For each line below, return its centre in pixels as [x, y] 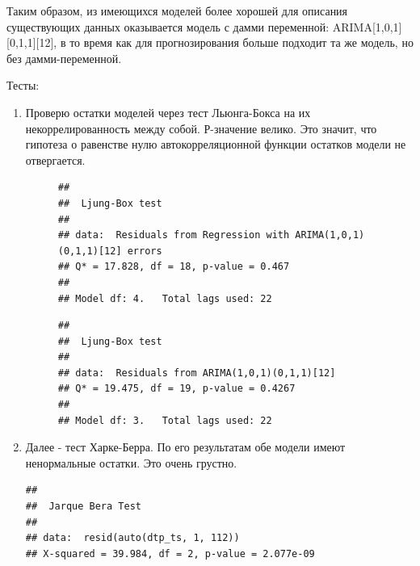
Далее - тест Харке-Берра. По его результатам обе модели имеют [185, 447]
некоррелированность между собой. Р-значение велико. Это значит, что [201, 128]
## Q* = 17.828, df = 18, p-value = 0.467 [174, 267]
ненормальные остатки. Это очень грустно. [131, 462]
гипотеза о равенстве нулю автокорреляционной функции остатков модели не [216, 144]
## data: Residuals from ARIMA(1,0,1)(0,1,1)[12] [197, 373]
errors [145, 251]
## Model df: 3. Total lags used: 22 [165, 420]
